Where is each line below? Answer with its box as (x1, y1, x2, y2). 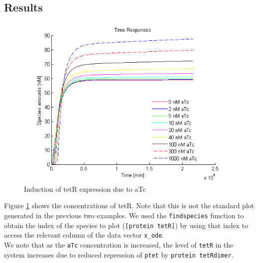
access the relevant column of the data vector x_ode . (4, 230, 164, 240)
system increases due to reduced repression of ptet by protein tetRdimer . (4, 249, 234, 260)
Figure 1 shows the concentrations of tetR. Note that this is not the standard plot (4, 200, 255, 211)
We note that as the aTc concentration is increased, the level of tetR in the (4, 239, 234, 250)
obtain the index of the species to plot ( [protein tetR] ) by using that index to (4, 220, 249, 230)
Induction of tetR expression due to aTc (24, 183, 146, 194)
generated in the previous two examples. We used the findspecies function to (4, 210, 244, 220)
